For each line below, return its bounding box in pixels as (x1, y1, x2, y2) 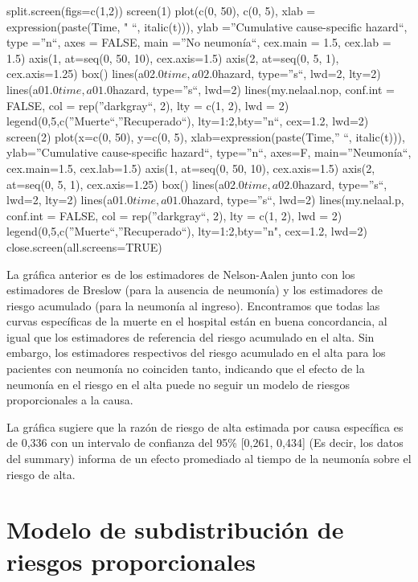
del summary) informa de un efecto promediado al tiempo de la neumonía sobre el (6, 450, 412, 467)
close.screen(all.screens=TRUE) (6, 238, 162, 255)
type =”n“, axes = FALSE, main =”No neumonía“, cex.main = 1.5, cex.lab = (6, 34, 391, 51)
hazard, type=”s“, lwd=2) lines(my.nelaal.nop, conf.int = (112, 80, 395, 97)
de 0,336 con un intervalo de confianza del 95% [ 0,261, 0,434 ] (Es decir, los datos (6, 434, 404, 451)
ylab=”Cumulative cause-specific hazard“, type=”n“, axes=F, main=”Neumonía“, (6, 144, 412, 161)
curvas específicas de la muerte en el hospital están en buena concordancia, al (6, 313, 387, 330)
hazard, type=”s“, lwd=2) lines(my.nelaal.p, (186, 191, 404, 208)
